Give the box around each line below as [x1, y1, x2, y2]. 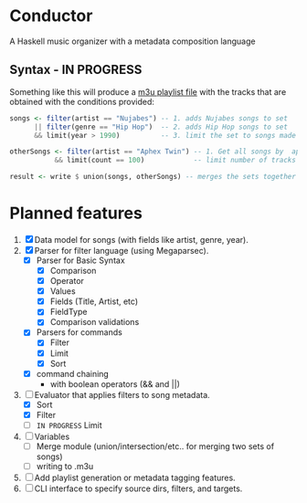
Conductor [9, 5, 93, 26]
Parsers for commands [36, 327, 123, 338]
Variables [34, 431, 70, 442]
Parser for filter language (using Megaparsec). [34, 245, 209, 256]
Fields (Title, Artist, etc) [49, 296, 139, 307]
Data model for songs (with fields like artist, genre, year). [34, 234, 249, 245]
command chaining [36, 368, 110, 379]
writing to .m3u [36, 460, 94, 471]
